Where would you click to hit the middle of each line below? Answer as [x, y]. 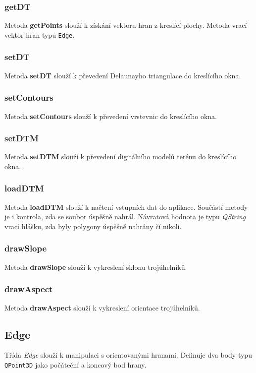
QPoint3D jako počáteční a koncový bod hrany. [76, 364]
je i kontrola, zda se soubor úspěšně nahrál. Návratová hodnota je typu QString [125, 217]
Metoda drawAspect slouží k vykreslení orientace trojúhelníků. [102, 307]
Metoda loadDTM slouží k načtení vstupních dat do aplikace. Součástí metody [126, 207]
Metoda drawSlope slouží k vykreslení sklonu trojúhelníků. [96, 267]
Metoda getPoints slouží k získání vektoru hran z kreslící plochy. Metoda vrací [126, 25]
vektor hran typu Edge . [40, 34]
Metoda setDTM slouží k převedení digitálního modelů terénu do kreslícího [121, 156]
